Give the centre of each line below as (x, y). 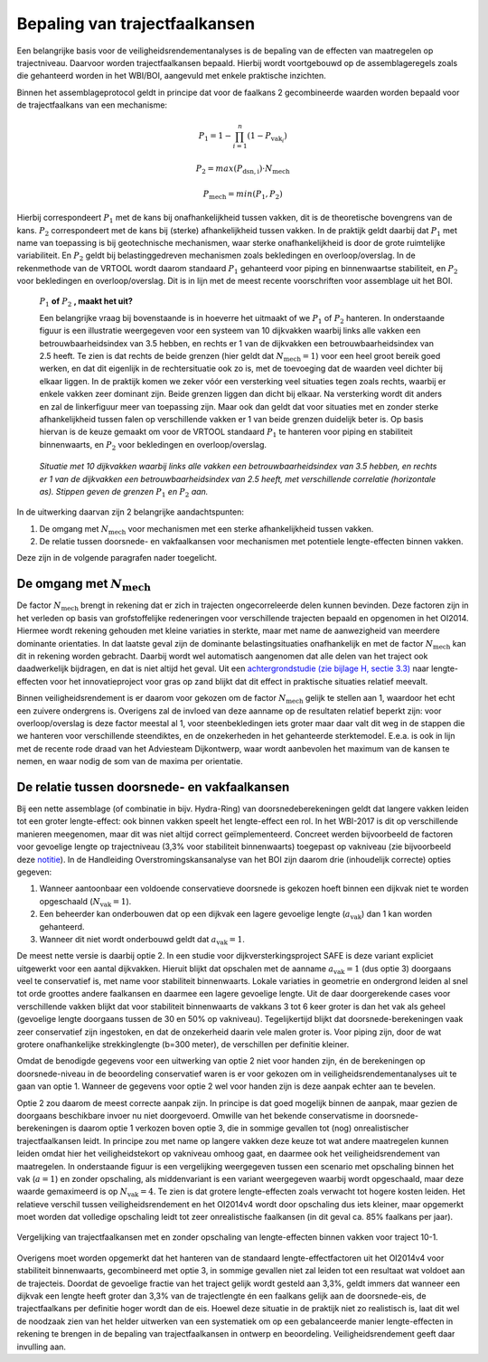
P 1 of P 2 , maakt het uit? (86, 303)
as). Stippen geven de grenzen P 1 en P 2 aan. (124, 492)
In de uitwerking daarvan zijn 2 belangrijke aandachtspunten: (130, 512)
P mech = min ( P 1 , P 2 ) (243, 194)
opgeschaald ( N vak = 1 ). (85, 902)
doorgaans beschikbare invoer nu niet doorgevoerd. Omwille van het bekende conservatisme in (195, 1115)
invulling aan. (42, 1347)
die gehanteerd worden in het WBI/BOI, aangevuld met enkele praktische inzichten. (172, 76)
